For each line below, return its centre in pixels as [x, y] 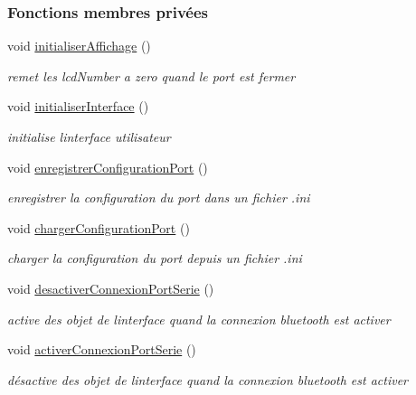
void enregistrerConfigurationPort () [108, 167]
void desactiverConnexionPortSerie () [111, 288]
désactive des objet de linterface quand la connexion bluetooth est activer [208, 379]
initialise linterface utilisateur [89, 136]
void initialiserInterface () [78, 106]
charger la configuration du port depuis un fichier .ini [155, 258]
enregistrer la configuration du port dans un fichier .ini [159, 197]
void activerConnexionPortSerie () [102, 349]
